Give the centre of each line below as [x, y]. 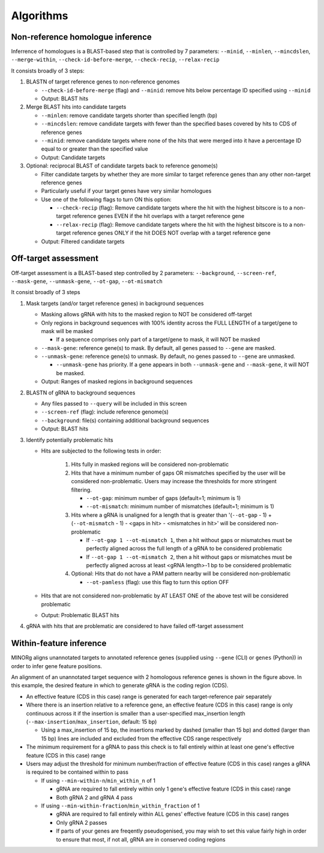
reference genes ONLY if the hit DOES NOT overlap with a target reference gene [172, 233]
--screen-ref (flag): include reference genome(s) [105, 412]
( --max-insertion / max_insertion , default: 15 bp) [91, 722]
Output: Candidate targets [73, 157]
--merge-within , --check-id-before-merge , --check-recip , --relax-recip [115, 59]
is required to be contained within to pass [77, 772]
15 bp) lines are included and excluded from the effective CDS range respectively [141, 738]
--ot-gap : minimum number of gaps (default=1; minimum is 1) [163, 498]
